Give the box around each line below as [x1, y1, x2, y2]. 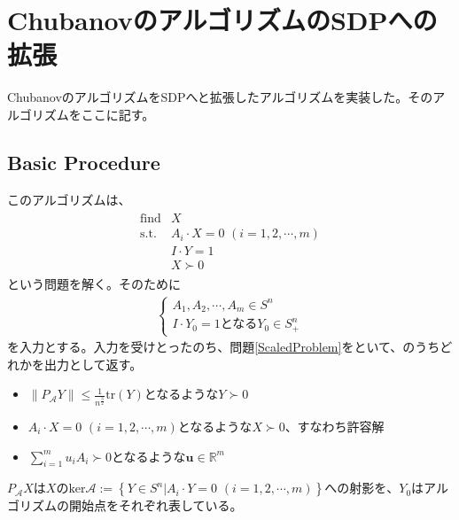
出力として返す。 [43, 354, 143, 373]
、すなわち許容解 [284, 416, 385, 435]
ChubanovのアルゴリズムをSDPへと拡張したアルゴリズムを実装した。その [7, 88, 433, 106]
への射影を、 [324, 478, 400, 497]
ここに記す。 [81, 105, 155, 123]
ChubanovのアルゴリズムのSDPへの [7, 2, 438, 38]
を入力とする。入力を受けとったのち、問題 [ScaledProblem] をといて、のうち [7, 338, 440, 356]
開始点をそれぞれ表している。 [68, 496, 243, 515]
